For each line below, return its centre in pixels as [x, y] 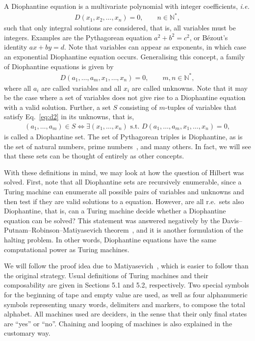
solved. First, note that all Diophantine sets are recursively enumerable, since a [123, 182]
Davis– [232, 220]
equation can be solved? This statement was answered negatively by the [112, 220]
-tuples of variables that [201, 107]
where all [18, 88]
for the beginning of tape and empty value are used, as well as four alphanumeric [126, 294]
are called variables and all [81, 88]
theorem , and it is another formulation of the [174, 230]
